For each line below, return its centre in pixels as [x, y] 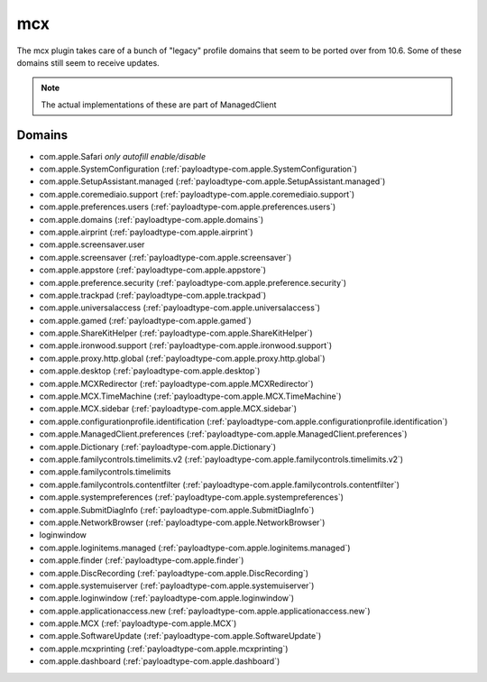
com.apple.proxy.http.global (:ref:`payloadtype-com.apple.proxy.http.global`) [182, 358]
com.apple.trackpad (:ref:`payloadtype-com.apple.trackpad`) [153, 295]
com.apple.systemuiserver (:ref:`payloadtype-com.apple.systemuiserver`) [177, 585]
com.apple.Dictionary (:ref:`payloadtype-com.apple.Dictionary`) [158, 447]
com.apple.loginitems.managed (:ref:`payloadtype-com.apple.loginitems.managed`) [195, 548]
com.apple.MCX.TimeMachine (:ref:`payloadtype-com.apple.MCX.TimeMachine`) [190, 396]
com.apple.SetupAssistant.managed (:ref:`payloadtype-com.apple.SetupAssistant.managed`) [212, 181]
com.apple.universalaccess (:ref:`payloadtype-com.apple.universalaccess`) [179, 308]
